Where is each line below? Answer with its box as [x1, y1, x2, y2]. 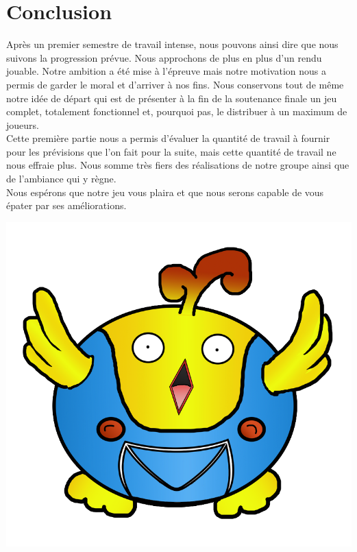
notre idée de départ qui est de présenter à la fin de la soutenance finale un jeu [6, 91, 337, 105]
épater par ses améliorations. [6, 198, 127, 213]
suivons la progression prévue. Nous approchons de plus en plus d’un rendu [6, 50, 322, 64]
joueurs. [6, 117, 39, 132]
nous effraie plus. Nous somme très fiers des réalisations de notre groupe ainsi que [6, 158, 349, 172]
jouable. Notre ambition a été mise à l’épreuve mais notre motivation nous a [6, 64, 326, 78]
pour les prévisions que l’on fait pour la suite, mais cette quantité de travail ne [6, 144, 336, 158]
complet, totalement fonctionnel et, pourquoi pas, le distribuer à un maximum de [6, 104, 347, 119]
